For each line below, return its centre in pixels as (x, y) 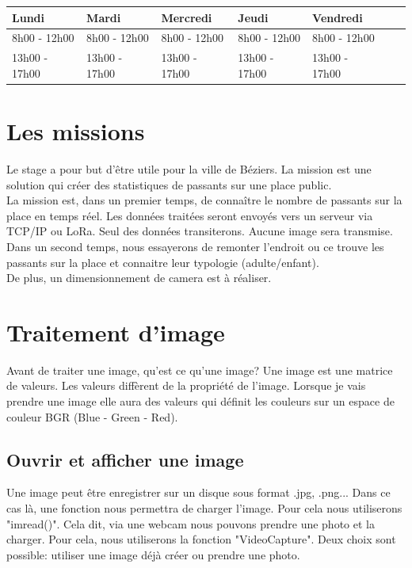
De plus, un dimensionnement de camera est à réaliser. (139, 278)
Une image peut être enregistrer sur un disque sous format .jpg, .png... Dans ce (198, 492)
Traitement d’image (116, 332)
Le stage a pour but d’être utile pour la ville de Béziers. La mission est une (189, 169)
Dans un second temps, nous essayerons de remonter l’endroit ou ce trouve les (195, 246)
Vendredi (338, 17)
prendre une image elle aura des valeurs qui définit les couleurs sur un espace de (200, 401)
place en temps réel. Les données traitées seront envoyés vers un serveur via (190, 215)
